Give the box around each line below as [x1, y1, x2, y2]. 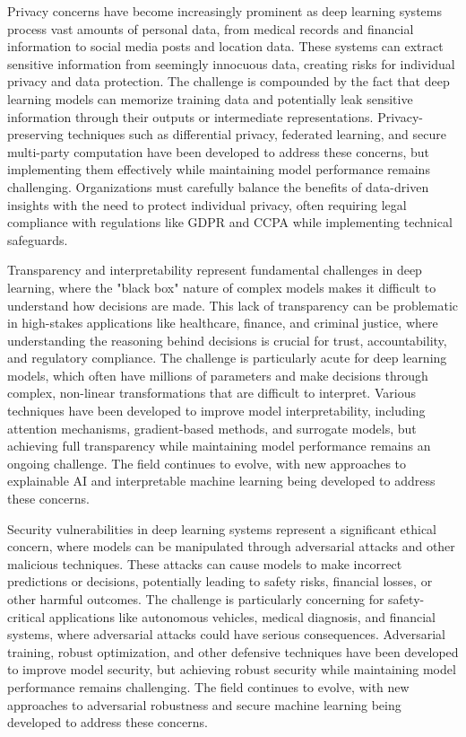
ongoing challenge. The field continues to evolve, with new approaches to [7, 453, 407, 472]
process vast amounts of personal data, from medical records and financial [7, 19, 414, 38]
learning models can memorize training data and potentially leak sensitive [7, 89, 413, 108]
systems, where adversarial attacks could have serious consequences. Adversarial [7, 625, 445, 644]
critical [7, 607, 46, 626]
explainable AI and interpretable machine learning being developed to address [7, 471, 436, 490]
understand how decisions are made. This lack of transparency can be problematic [7, 295, 459, 314]
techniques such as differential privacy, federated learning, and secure [67, 125, 446, 144]
